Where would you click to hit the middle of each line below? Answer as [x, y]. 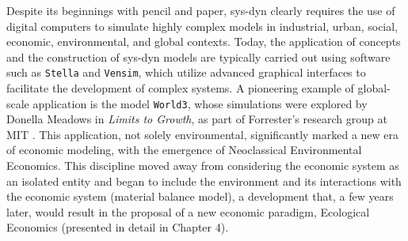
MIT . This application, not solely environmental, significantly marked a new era [203, 134]
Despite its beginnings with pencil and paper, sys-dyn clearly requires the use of [201, 10]
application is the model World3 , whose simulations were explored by [200, 103]
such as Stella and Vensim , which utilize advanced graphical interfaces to [186, 72]
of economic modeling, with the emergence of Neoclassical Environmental [184, 150]
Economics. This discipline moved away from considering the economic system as [203, 166]
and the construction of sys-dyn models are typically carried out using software [198, 56]
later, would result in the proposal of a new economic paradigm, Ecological [188, 211]
